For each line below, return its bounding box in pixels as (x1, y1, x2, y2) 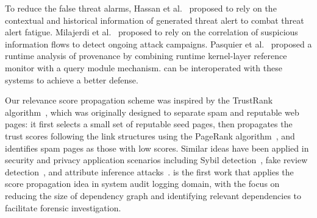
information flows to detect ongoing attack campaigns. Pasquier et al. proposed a (5, 37, 312, 50)
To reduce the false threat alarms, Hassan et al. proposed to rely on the (5, 2, 277, 14)
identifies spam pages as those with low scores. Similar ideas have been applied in (5, 141, 309, 154)
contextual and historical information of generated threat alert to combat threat (5, 13, 304, 26)
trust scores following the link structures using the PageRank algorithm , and (5, 129, 295, 142)
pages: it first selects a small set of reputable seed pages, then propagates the (5, 118, 293, 130)
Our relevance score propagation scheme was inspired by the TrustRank (5, 94, 273, 107)
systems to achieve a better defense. (5, 73, 138, 86)
